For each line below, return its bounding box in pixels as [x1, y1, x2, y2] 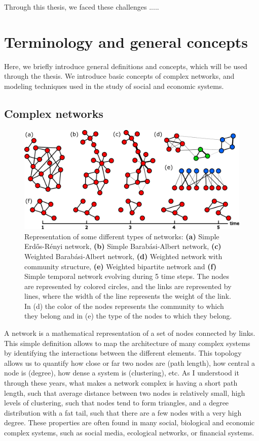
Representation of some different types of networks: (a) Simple [24, 231, 219, 241]
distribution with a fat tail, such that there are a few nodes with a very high [4, 407, 242, 418]
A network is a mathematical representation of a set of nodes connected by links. [4, 328, 255, 338]
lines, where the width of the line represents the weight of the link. [24, 291, 231, 301]
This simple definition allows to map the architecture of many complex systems [4, 337, 250, 348]
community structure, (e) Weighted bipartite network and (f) [24, 261, 217, 271]
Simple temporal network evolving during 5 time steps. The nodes [24, 271, 230, 281]
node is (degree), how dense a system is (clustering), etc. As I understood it [4, 367, 239, 378]
